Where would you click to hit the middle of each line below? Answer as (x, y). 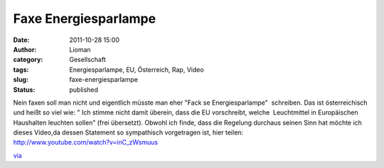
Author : (25, 49)
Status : (24, 90)
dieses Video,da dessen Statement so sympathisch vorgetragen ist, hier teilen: (128, 132)
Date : (21, 40)
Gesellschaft (87, 60)
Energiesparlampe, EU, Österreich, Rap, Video (137, 69)
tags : (21, 69)
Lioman (80, 49)
